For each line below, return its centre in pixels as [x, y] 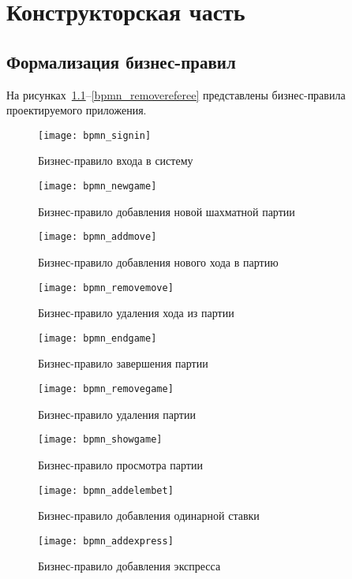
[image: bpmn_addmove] [97, 237]
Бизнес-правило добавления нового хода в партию [158, 261]
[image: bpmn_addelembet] [106, 490]
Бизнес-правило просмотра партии [120, 464]
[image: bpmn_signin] [95, 135]
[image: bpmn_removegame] [106, 389]
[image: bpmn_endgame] [97, 338]
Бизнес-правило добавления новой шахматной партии [167, 211]
